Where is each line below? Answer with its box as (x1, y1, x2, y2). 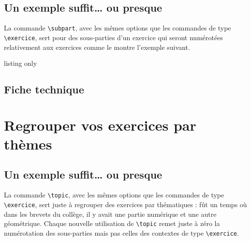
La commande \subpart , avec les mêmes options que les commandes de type (4, 23, 231, 33)
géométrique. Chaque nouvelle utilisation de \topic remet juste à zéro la (4, 218, 220, 228)
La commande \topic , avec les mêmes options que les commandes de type (4, 190, 224, 200)
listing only (4, 58, 37, 68)
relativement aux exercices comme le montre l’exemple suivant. (4, 42, 190, 52)
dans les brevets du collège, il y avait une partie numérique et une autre (4, 209, 217, 219)
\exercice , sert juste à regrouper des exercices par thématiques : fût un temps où (4, 199, 247, 209)
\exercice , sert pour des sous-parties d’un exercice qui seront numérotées (4, 32, 223, 42)
